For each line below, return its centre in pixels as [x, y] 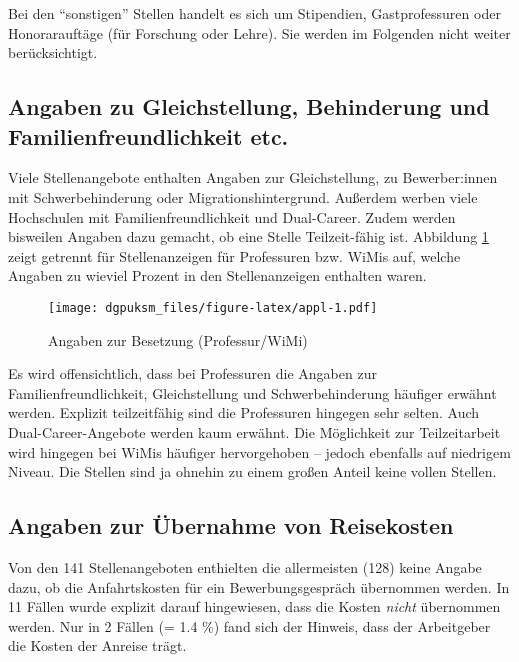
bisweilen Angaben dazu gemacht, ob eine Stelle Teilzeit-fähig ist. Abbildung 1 [248, 236]
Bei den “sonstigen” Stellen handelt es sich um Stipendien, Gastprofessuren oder [254, 13]
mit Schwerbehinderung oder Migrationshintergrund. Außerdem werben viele [243, 196]
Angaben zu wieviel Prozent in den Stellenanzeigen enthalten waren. [217, 275]
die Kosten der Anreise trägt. [97, 645]
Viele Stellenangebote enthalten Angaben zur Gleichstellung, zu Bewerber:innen [253, 177]
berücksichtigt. [53, 52]
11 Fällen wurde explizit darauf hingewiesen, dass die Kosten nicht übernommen [254, 606]
